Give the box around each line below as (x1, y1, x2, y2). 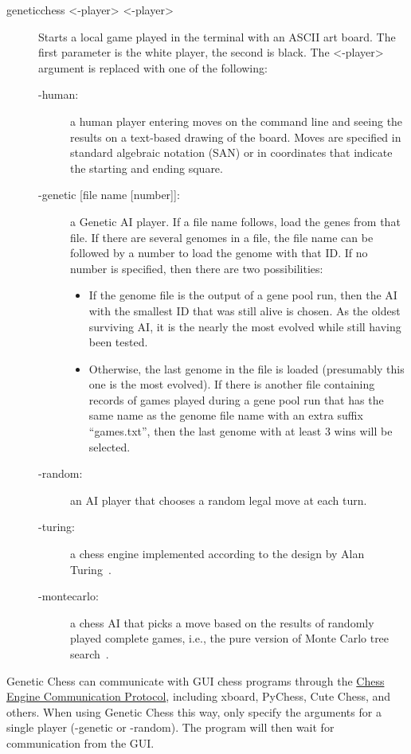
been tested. (88, 334, 148, 350)
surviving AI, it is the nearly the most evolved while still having (88, 318, 401, 334)
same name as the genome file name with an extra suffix (88, 407, 363, 424)
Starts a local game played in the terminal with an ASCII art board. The (38, 28, 396, 45)
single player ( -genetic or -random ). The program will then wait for (6, 719, 335, 736)
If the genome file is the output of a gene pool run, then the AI (88, 287, 397, 303)
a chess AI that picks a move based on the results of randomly (70, 614, 374, 631)
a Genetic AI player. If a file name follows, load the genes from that (70, 213, 401, 229)
